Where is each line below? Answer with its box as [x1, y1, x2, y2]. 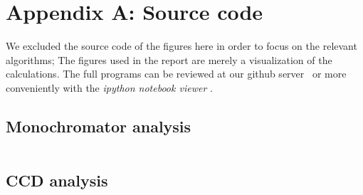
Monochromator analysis [6, 115, 191, 137]
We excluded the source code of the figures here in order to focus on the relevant [6, 38, 357, 53]
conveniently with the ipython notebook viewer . [6, 80, 213, 95]
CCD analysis [6, 169, 108, 191]
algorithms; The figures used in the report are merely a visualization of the [6, 52, 332, 67]
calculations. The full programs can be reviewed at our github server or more [6, 66, 347, 81]
